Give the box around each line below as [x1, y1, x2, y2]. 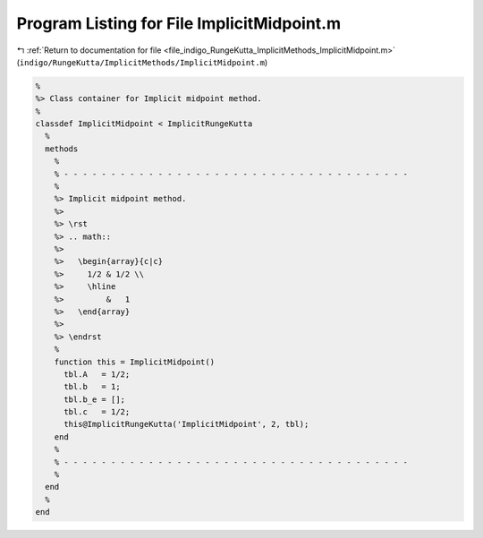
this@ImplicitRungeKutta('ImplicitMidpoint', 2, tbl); [64, 419, 309, 430]
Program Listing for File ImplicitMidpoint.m [16, 13, 342, 33]
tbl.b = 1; [64, 381, 121, 392]
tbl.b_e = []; [64, 394, 125, 405]
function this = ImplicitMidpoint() [54, 356, 215, 367]
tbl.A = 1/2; [64, 369, 131, 380]
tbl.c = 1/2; [64, 407, 131, 417]
